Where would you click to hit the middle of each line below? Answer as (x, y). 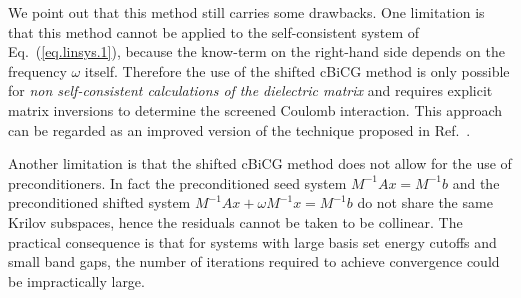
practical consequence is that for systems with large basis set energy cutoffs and (252, 241)
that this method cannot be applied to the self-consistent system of (214, 31)
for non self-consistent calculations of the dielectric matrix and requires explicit (250, 90)
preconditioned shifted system (99, 202)
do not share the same (425, 202)
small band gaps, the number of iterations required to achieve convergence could (254, 261)
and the (476, 182)
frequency (37, 70)
